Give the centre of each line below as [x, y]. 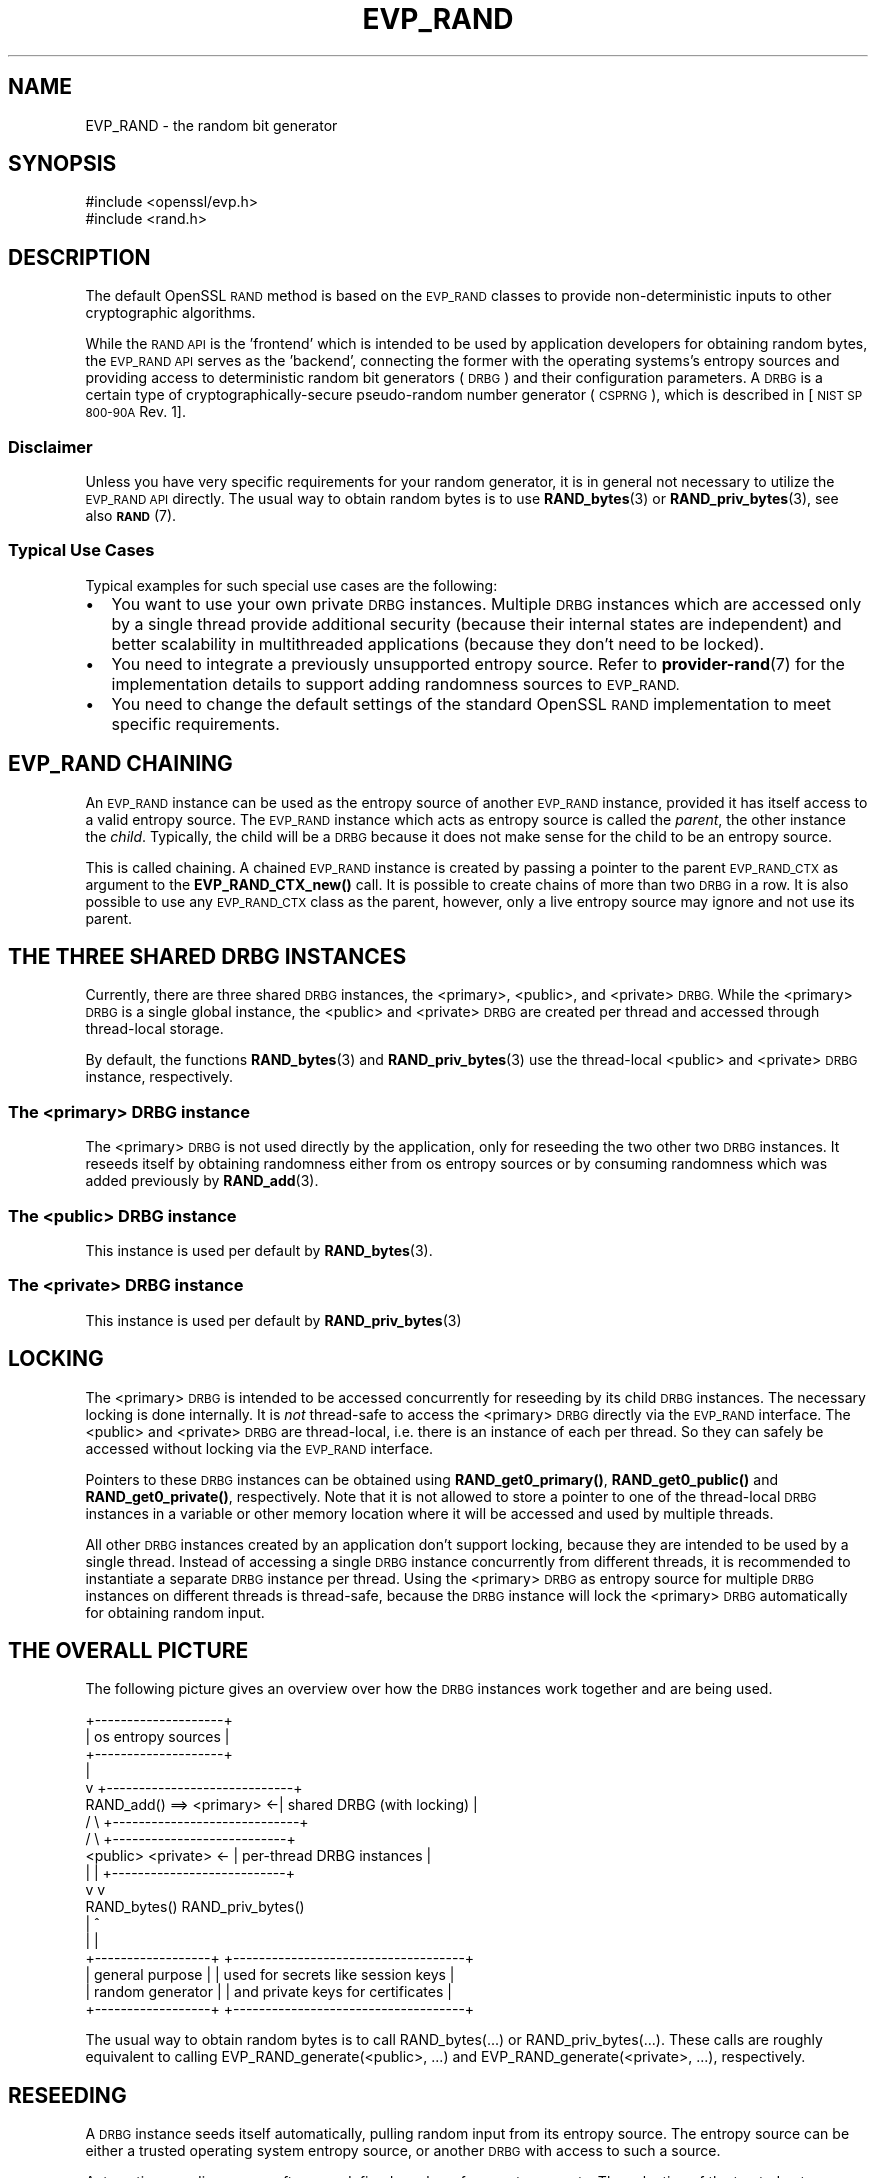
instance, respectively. [159, 1077]
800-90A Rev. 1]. [135, 412]
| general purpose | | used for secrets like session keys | [270, 1975]
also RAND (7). [131, 516]
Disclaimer [50, 446]
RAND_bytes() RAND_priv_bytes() [195, 1907]
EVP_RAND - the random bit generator [211, 125]
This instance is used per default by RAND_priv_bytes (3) [273, 1320]
